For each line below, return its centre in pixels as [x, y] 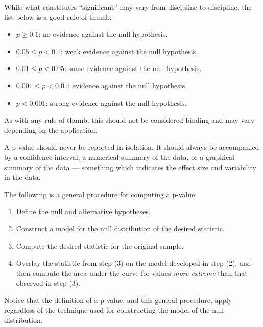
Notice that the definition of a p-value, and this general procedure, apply [118, 300]
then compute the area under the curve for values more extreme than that [132, 273]
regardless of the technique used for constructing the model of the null [114, 310]
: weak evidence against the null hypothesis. [129, 51]
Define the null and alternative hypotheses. [83, 211]
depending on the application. [51, 130]
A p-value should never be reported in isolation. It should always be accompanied [132, 147]
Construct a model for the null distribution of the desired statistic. [120, 228]
